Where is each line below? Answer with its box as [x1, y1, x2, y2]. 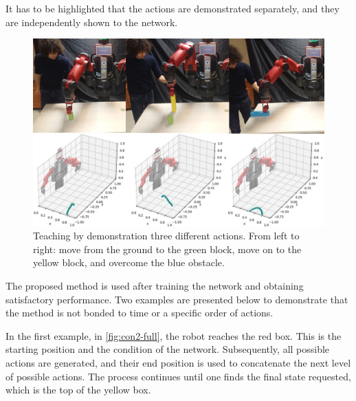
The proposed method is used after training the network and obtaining [5, 279, 304, 293]
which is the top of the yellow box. [5, 382, 151, 397]
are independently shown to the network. [5, 14, 178, 29]
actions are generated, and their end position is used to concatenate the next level [5, 355, 351, 369]
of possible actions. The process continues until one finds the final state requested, [5, 369, 351, 383]
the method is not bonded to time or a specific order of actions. [5, 305, 274, 320]
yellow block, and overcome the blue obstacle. [33, 255, 225, 270]
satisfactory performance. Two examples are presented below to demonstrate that [5, 292, 348, 306]
